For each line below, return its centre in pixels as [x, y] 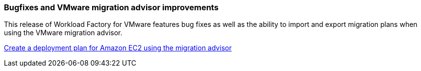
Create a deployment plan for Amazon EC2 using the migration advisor [118, 48]
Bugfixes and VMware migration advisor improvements [111, 7]
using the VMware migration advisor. [63, 33]
